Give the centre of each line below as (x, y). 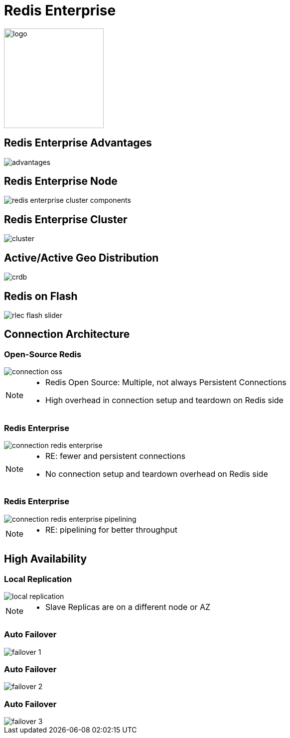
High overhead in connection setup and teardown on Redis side (164, 400)
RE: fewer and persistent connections (116, 456)
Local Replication (38, 579)
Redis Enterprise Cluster (66, 219)
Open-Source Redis (43, 354)
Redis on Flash (41, 296)
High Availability (46, 559)
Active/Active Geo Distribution (81, 258)
